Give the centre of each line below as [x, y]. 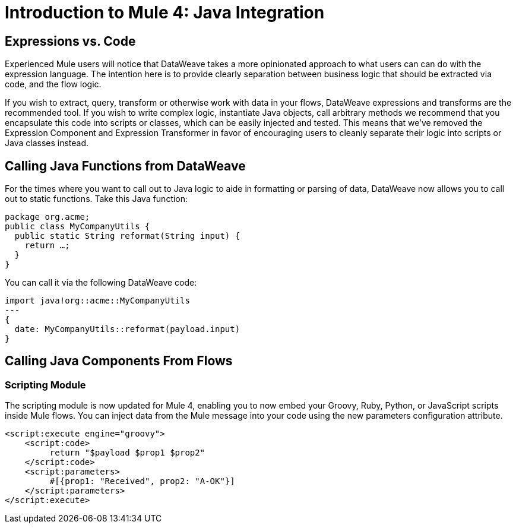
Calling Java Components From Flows [119, 361]
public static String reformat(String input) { [127, 236]
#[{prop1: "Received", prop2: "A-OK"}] [142, 481]
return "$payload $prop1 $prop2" [127, 453]
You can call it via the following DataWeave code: [101, 283]
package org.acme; [48, 217]
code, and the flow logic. [53, 84]
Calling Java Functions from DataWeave [125, 166]
